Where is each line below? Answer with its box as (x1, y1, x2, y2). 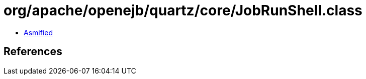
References (4, 45, 62, 58)
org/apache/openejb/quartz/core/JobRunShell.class (4, 2, 362, 19)
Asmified (24, 28, 53, 37)
